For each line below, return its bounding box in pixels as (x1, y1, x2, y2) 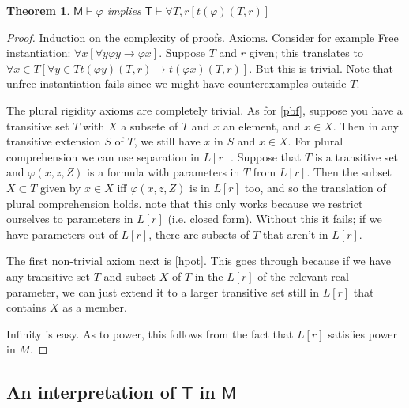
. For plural (287, 133, 343, 149)
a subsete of (121, 117, 178, 134)
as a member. (62, 299, 127, 315)
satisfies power (328, 325, 397, 342)
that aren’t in (263, 225, 328, 242)
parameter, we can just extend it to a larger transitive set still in (6, 283, 319, 300)
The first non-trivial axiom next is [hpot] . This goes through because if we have (6, 252, 392, 269)
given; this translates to (249, 44, 363, 61)
